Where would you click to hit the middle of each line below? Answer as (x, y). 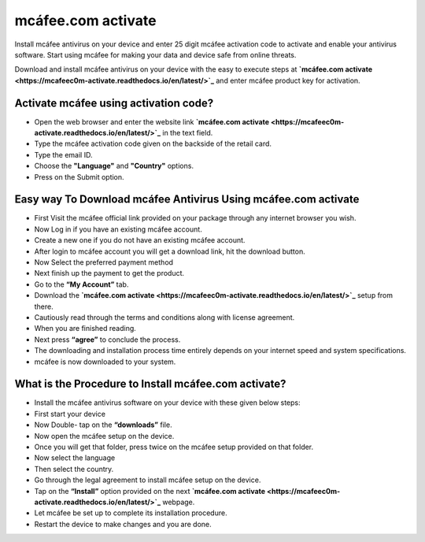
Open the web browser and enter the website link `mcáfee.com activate (152, 121)
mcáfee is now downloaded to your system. (105, 362)
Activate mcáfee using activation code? (114, 103)
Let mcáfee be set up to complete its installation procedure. (131, 513)
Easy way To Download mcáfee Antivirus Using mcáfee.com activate (187, 200)
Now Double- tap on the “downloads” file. (103, 425)
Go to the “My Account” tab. (81, 284)
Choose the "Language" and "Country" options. (114, 166)
